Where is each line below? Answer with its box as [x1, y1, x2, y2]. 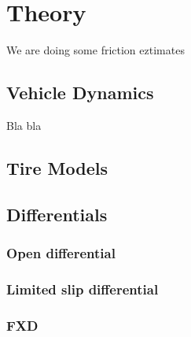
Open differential [6, 243, 116, 262]
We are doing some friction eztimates [6, 42, 185, 58]
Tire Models [6, 155, 108, 180]
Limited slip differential [6, 279, 159, 298]
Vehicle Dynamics [6, 80, 154, 105]
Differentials [6, 202, 108, 226]
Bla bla [6, 117, 42, 133]
